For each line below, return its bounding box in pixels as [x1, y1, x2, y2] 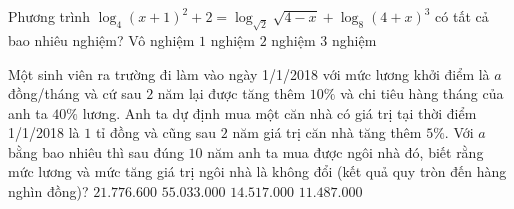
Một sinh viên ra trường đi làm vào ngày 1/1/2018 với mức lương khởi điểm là [8, 63, 490, 84]
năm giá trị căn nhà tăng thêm [232, 122, 422, 143]
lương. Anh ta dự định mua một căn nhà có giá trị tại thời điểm [82, 102, 477, 123]
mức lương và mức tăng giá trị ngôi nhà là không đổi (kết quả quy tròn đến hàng [8, 161, 507, 182]
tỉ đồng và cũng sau [95, 122, 217, 143]
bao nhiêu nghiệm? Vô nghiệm [8, 29, 195, 50]
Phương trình [8, 6, 90, 26]
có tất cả [435, 6, 489, 26]
